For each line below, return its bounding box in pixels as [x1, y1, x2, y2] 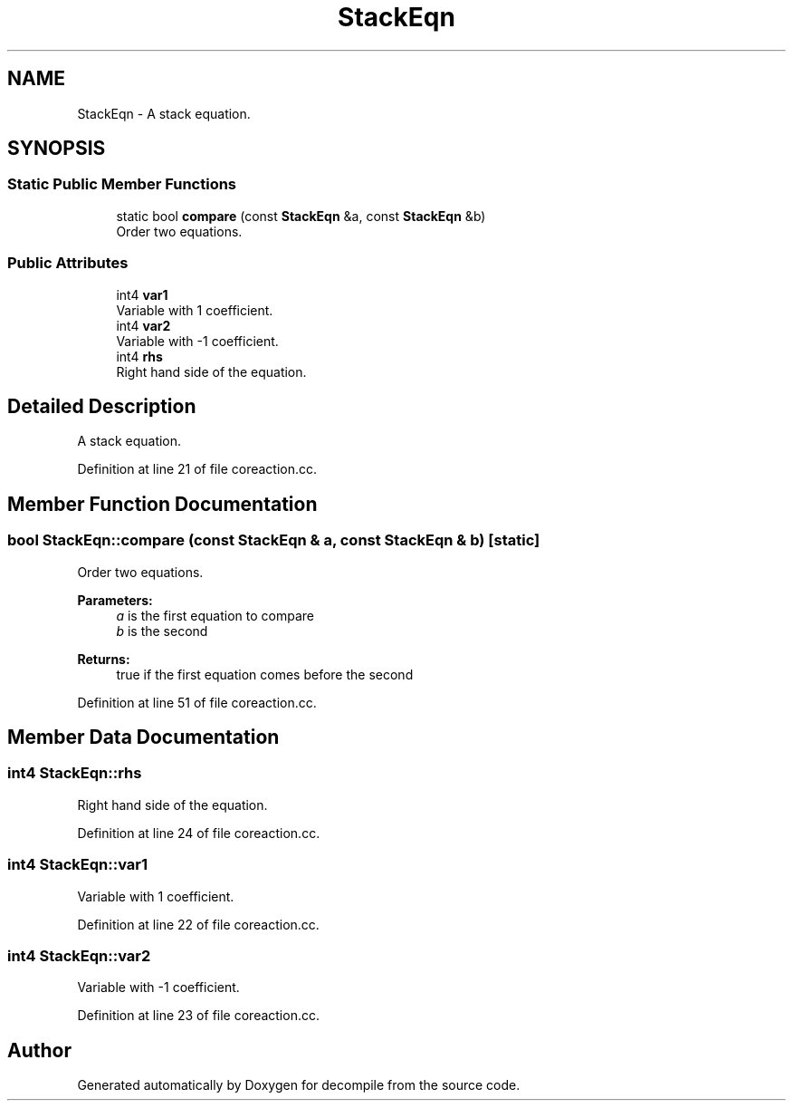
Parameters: [77, 592, 153, 608]
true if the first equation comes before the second [116, 666, 414, 682]
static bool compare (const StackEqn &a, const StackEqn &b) [116, 207, 486, 224]
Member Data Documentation [7, 726, 280, 749]
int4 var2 [116, 317, 171, 333]
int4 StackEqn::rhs [7, 764, 142, 783]
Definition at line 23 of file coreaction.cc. [77, 1007, 320, 1024]
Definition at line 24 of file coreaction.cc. [77, 824, 320, 841]
